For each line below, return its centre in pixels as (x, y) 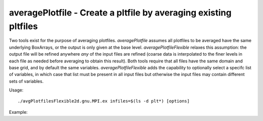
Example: (18, 112)
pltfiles (23, 26)
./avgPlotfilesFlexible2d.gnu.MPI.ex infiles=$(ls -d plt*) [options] (104, 101)
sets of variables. (26, 81)
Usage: (16, 90)
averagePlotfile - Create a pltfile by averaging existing (120, 13)
